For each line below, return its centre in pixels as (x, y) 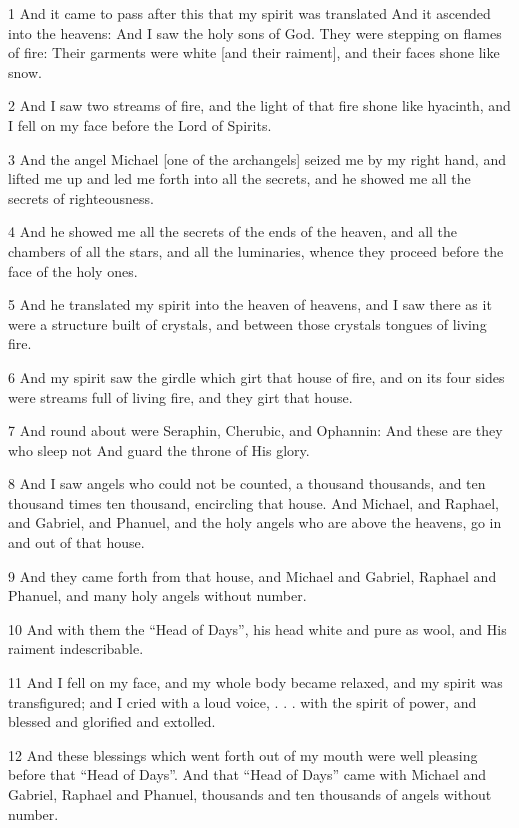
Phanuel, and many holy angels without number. (157, 595)
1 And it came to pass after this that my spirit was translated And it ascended (249, 13)
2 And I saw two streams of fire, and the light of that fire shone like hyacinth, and (259, 105)
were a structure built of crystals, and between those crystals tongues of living (247, 323)
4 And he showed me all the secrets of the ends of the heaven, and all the (233, 231)
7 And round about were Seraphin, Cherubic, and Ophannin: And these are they (255, 430)
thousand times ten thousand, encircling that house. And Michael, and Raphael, (253, 502)
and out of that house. (76, 542)
